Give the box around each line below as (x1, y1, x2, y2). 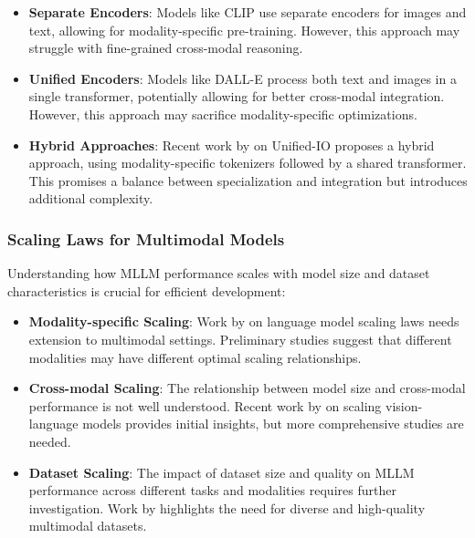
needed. (28, 431, 71, 450)
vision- (385, 396, 423, 415)
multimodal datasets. (28, 516, 147, 535)
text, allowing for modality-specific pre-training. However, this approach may (28, 20, 460, 39)
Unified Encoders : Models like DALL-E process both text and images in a (28, 68, 457, 88)
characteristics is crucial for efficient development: (7, 281, 286, 300)
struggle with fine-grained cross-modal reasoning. (28, 38, 303, 57)
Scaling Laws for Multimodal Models (7, 227, 285, 250)
